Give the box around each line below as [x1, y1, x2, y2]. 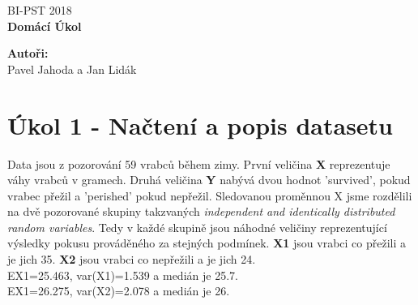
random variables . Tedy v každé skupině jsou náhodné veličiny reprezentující [7, 218, 387, 235]
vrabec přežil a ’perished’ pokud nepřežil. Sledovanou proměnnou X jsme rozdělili [7, 187, 412, 204]
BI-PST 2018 [7, 2, 72, 18]
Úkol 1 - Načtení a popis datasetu [7, 108, 394, 141]
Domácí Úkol [7, 17, 82, 34]
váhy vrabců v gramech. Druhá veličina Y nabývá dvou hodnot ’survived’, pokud [7, 171, 411, 188]
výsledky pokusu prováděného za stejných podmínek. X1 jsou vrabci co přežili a [7, 234, 407, 251]
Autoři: [7, 45, 49, 62]
